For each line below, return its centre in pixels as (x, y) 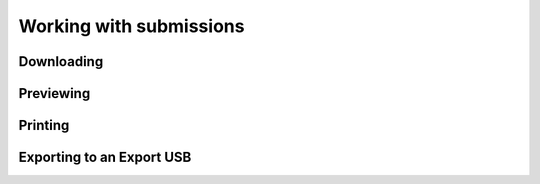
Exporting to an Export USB (105, 157)
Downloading (61, 61)
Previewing (54, 93)
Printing (44, 125)
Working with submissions (131, 26)
